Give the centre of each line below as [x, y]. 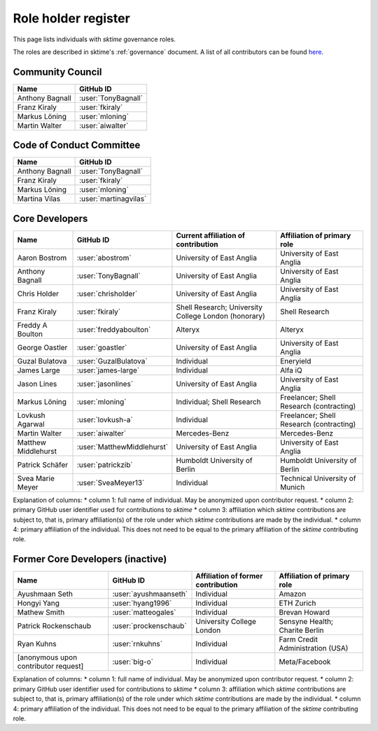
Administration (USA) [314, 648]
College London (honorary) [220, 316]
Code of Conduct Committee [77, 145]
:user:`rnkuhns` [138, 644]
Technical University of [318, 478]
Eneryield [296, 361]
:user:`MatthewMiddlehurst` [122, 447]
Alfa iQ [291, 370]
